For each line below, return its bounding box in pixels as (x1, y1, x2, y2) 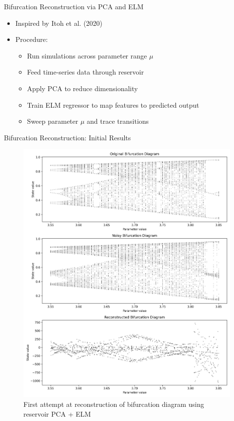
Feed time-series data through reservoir (27, 67, 144, 77)
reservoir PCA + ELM (23, 408, 91, 419)
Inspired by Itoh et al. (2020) (15, 18, 103, 28)
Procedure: (15, 34, 48, 44)
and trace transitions (87, 116, 149, 126)
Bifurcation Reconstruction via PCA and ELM (4, 1, 144, 11)
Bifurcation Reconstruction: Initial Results (4, 132, 131, 142)
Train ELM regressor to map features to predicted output (27, 99, 199, 110)
